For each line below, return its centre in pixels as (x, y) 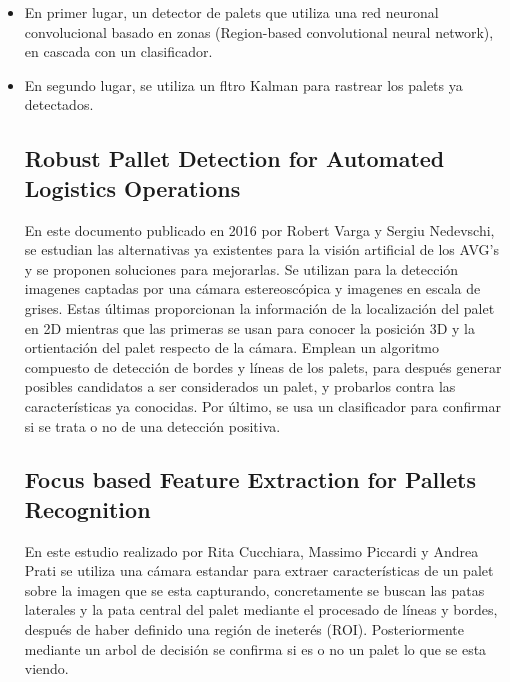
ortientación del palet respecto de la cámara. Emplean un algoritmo (231, 347)
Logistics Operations (132, 187)
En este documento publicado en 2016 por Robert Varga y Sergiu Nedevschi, (259, 229)
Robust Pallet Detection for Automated (234, 158)
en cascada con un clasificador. (118, 51)
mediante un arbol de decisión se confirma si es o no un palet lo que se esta (255, 648)
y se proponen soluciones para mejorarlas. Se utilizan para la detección (241, 268)
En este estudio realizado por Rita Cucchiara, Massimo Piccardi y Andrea (251, 550)
